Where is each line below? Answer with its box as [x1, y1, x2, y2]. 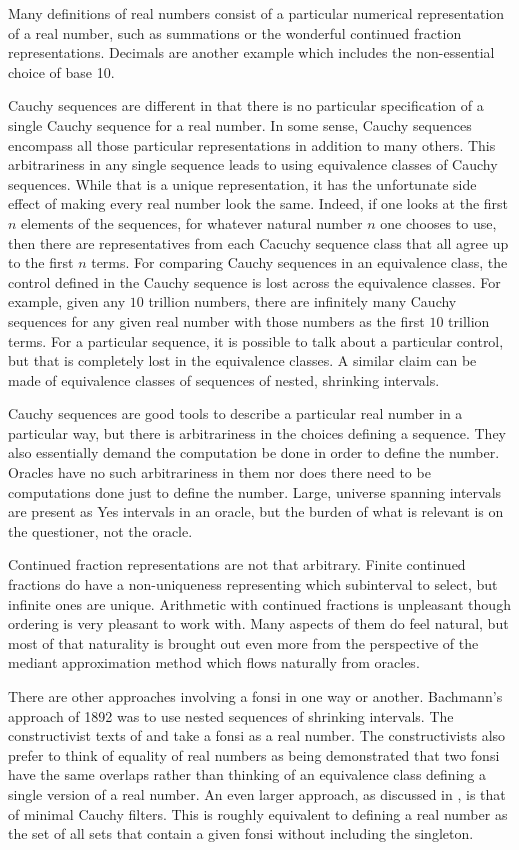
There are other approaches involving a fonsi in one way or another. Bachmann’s [8, 686, 503, 706]
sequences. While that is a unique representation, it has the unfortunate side [8, 173, 477, 194]
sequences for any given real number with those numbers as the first [8, 310, 425, 331]
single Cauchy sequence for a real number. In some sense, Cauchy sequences [8, 114, 472, 135]
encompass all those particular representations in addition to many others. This [8, 134, 496, 155]
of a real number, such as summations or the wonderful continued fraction [8, 22, 462, 43]
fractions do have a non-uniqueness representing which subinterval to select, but [8, 574, 498, 595]
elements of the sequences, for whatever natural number [21, 212, 363, 233]
